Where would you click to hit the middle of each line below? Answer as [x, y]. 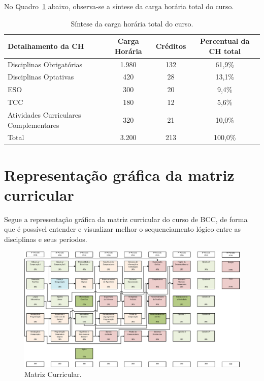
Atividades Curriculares [44, 115]
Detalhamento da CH [46, 46]
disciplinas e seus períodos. [46, 239]
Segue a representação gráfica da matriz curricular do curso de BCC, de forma [126, 219]
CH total [225, 51]
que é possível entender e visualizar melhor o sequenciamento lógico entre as [122, 229]
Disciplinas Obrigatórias [45, 64]
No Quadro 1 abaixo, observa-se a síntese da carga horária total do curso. [119, 6]
